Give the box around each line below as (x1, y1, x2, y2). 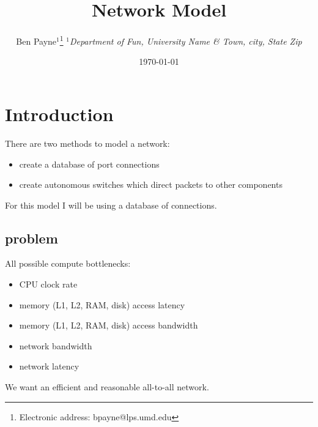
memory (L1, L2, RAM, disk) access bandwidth (19, 319, 198, 332)
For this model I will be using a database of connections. (5, 198, 217, 211)
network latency (19, 360, 79, 373)
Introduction (5, 101, 114, 126)
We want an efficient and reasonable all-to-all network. (5, 381, 209, 393)
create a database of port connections (19, 157, 160, 170)
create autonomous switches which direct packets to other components (19, 178, 283, 191)
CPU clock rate (19, 278, 78, 291)
